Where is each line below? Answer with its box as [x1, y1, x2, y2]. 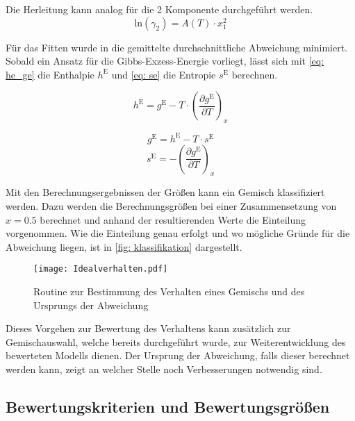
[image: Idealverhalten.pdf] [33, 264, 168, 274]
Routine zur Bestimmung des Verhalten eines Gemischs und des [33, 284, 305, 299]
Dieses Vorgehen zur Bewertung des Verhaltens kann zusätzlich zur [6, 321, 291, 336]
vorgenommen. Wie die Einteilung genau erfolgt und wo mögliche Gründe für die [6, 226, 350, 240]
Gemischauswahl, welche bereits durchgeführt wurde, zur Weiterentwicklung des [6, 334, 346, 349]
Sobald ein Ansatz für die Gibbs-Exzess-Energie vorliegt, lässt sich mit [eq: [6, 53, 324, 68]
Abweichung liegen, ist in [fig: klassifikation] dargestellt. [6, 239, 242, 254]
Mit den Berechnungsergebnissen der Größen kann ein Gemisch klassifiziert [6, 185, 325, 199]
